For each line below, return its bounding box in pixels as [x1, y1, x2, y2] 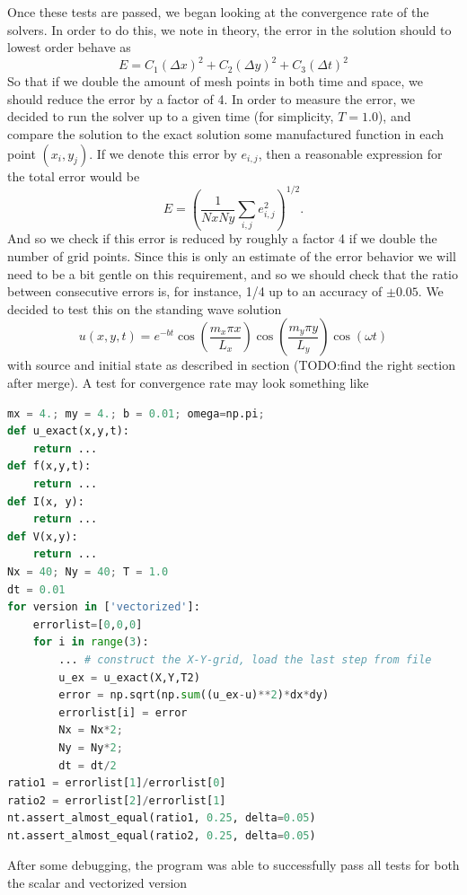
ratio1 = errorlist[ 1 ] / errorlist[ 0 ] [7, 777, 226, 790]
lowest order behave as [7, 38, 131, 57]
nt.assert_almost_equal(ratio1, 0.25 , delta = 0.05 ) [7, 812, 316, 825]
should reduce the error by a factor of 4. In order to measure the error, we [7, 89, 416, 108]
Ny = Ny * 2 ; [58, 741, 123, 754]
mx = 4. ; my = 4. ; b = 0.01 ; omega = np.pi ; [7, 407, 265, 420]
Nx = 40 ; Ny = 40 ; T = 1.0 [7, 565, 169, 578]
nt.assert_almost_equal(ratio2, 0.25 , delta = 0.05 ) [7, 829, 316, 842]
